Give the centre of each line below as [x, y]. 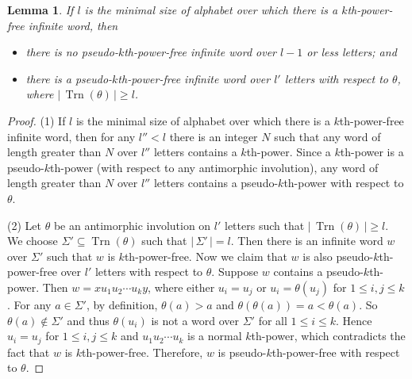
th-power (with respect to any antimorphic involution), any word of [214, 167]
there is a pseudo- [69, 78]
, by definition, [122, 304]
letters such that [265, 225]
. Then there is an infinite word [307, 241]
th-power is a [372, 152]
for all [273, 320]
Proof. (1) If [37, 120]
